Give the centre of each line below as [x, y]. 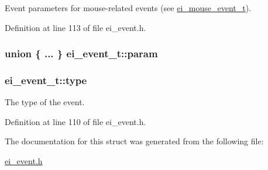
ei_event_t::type [46, 80]
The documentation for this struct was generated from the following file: [134, 141]
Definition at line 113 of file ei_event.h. [75, 27]
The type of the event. [45, 102]
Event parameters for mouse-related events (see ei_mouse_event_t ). [128, 8]
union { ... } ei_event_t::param [81, 53]
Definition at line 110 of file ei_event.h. [75, 121]
